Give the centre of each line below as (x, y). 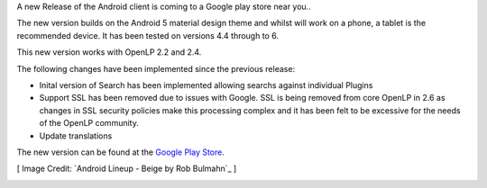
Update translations (76, 136)
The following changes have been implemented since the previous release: (156, 68)
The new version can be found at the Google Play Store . (121, 152)
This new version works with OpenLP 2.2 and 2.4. (109, 52)
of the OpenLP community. (89, 123)
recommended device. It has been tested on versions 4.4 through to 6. (148, 35)
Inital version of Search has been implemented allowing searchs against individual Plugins (206, 85)
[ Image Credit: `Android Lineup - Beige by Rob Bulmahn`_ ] (127, 169)
